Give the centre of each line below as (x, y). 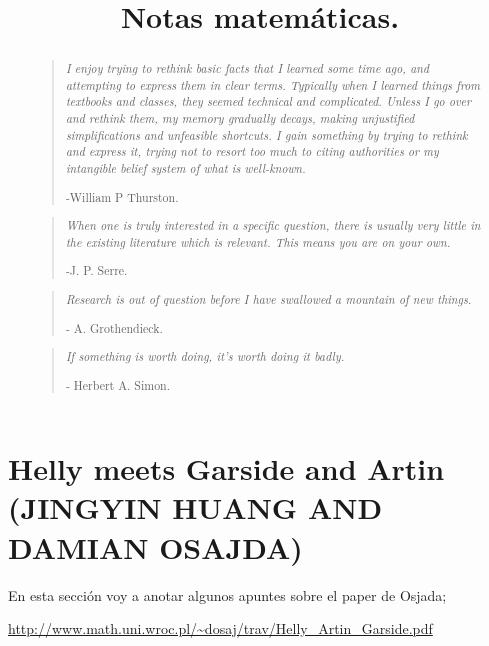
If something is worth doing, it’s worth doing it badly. (205, 356)
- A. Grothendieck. (114, 327)
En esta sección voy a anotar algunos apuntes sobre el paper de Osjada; (227, 594)
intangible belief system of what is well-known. (185, 168)
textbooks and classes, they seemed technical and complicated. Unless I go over (268, 101)
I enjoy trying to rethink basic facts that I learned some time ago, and (247, 68)
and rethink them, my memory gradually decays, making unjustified (240, 118)
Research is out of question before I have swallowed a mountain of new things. (268, 298)
